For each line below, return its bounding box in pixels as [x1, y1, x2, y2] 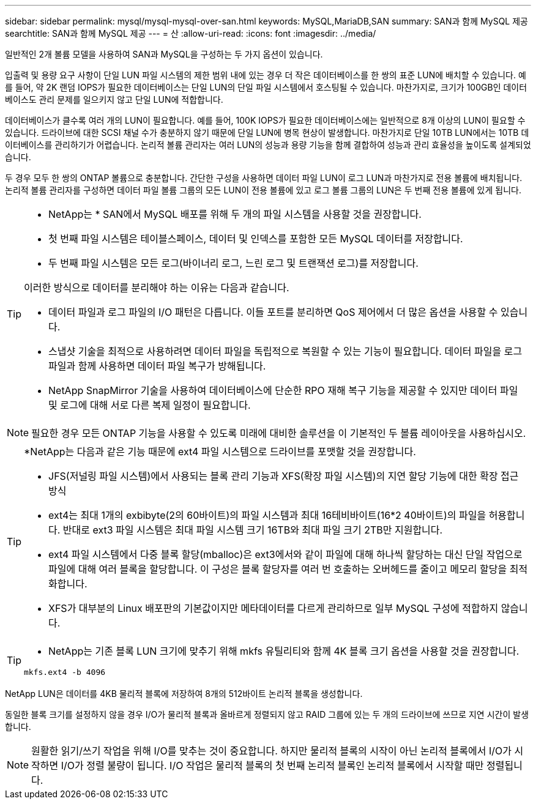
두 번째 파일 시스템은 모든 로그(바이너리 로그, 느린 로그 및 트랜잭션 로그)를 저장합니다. [48, 257, 419, 269]
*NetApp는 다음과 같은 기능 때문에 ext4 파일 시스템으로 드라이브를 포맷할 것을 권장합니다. [24, 445, 416, 458]
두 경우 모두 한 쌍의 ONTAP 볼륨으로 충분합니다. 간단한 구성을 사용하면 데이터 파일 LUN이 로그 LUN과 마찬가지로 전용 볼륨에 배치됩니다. [5, 173, 523, 183]
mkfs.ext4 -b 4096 [24, 668, 106, 677]
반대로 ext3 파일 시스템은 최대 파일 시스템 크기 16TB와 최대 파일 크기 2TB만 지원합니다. [62, 524, 443, 536]
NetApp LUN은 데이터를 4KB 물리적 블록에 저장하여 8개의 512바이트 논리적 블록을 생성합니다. [5, 688, 363, 699]
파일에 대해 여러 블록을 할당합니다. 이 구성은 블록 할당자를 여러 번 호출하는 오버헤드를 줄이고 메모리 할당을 [48, 563, 507, 575]
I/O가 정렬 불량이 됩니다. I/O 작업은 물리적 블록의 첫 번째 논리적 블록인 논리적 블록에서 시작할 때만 [61, 759, 484, 772]
